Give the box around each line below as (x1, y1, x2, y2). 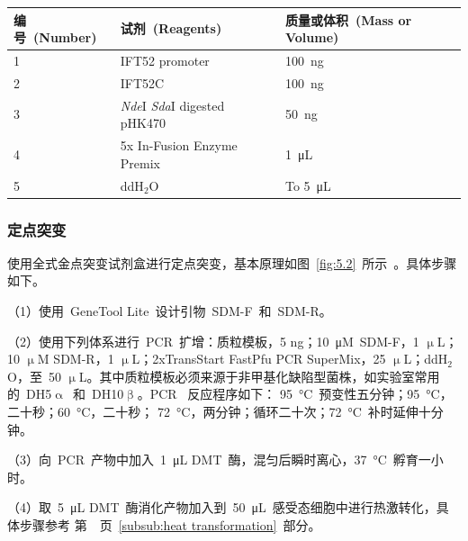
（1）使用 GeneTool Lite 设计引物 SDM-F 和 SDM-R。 (7, 302, 332, 320)
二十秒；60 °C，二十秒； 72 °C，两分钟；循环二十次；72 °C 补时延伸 (7, 401, 418, 420)
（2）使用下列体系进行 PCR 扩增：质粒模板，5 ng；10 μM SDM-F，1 (7, 331, 419, 350)
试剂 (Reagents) (120, 19, 222, 38)
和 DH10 (72, 384, 124, 403)
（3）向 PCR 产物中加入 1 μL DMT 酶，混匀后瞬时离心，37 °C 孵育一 (7, 450, 431, 469)
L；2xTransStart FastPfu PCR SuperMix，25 (131, 349, 386, 368)
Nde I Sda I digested (120, 95, 225, 114)
